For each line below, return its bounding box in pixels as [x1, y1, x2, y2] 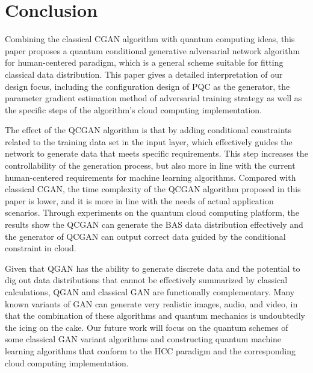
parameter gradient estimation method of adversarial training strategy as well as [5, 92, 302, 104]
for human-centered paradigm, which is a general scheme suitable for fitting [5, 56, 284, 69]
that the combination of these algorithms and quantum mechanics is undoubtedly [5, 309, 305, 322]
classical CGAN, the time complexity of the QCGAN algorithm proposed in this [5, 183, 301, 195]
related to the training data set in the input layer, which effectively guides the [5, 135, 293, 148]
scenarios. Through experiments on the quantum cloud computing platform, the [5, 206, 299, 219]
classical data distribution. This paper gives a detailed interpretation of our [5, 67, 283, 80]
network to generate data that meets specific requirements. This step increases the [5, 147, 308, 160]
